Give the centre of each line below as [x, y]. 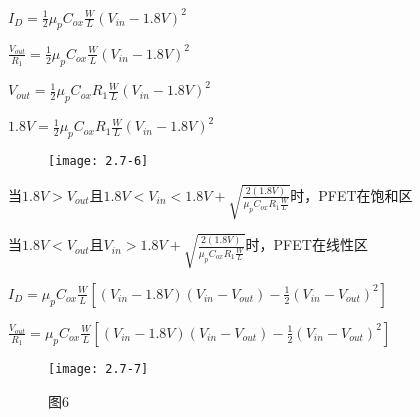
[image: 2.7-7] [98, 368]
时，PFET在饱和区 [351, 194]
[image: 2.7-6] [98, 161]
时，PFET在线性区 [306, 244]
